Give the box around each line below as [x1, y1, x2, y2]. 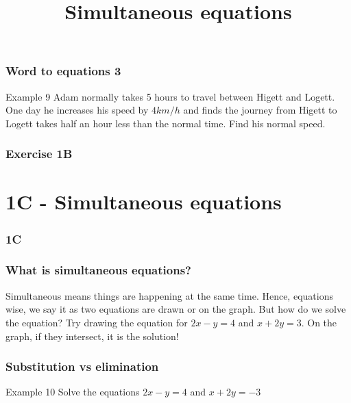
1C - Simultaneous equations [5, 187, 282, 216]
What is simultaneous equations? [5, 261, 191, 278]
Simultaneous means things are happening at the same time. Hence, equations [5, 288, 333, 302]
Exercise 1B [5, 145, 73, 162]
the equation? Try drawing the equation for [5, 315, 188, 329]
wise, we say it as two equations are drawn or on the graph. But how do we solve [5, 302, 346, 316]
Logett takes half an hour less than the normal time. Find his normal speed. [5, 116, 326, 130]
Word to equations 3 [5, 62, 121, 79]
